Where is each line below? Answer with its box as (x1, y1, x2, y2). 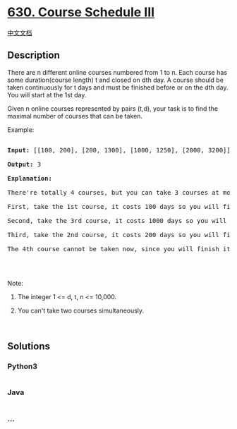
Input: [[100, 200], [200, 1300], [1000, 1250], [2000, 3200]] (7, 146, 231, 154)
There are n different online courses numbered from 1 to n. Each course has (7, 68, 228, 76)
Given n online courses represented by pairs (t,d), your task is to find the (7, 104, 219, 113)
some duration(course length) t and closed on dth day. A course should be (7, 75, 224, 84)
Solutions (7, 340, 51, 353)
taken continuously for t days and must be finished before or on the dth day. (7, 83, 229, 92)
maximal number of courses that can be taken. (7, 111, 143, 120)
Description (7, 49, 60, 61)
